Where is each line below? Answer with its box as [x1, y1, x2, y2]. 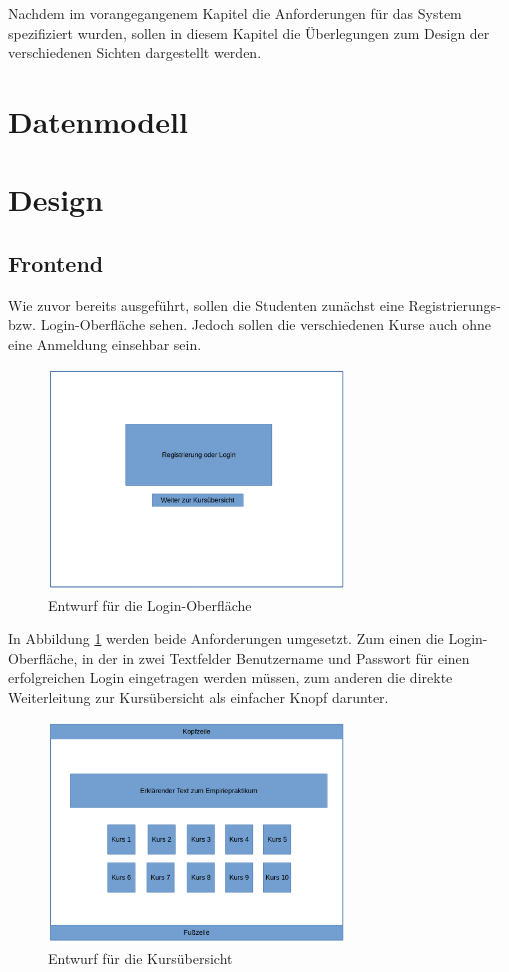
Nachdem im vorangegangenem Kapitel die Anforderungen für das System [8, 3, 462, 23]
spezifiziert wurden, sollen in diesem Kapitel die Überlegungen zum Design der [8, 22, 490, 43]
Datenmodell [8, 100, 188, 141]
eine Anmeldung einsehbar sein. [8, 333, 202, 354]
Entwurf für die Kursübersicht [48, 947, 233, 968]
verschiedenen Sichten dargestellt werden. [8, 42, 262, 63]
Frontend [8, 247, 104, 278]
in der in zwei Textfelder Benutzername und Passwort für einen [81, 647, 470, 668]
